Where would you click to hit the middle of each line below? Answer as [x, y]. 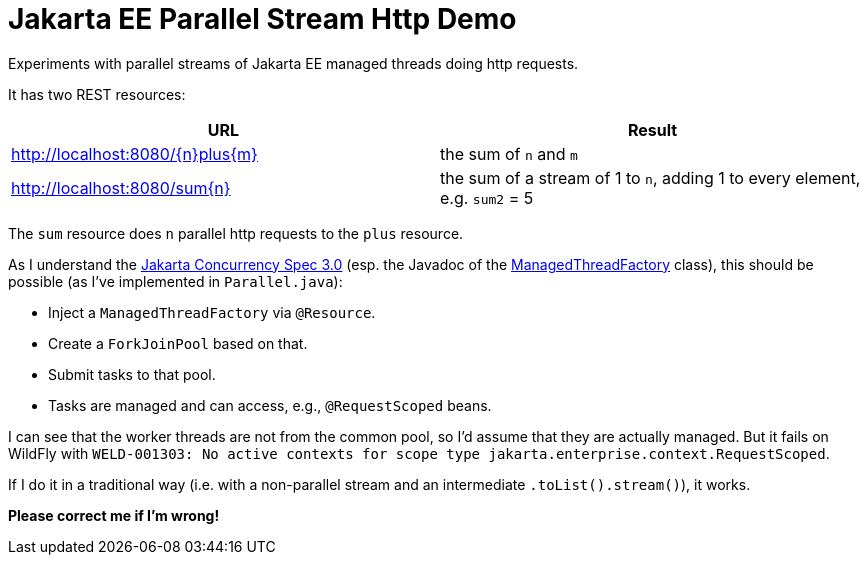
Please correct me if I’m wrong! [114, 515]
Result [652, 129]
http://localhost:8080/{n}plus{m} [134, 153]
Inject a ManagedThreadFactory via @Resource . [212, 312]
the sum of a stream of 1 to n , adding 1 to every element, [650, 177]
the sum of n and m [509, 153]
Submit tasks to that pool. [132, 374]
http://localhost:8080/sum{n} [121, 187]
